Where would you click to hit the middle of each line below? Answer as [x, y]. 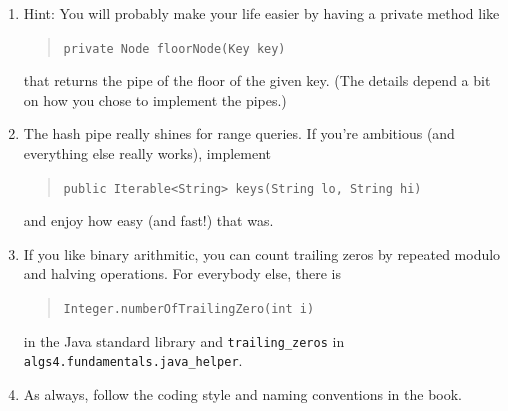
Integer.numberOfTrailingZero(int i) [189, 309]
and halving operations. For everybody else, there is [182, 273]
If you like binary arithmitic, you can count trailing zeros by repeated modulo [262, 253]
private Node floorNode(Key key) [174, 48]
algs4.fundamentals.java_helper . [133, 360]
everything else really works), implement [147, 153]
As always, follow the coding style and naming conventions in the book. [242, 394]
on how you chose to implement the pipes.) [155, 99]
